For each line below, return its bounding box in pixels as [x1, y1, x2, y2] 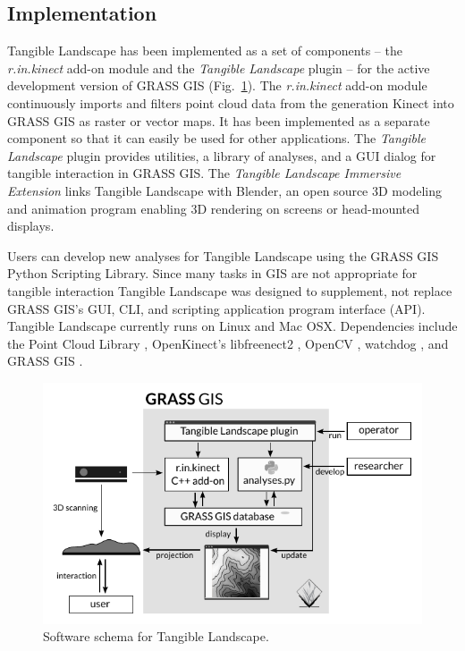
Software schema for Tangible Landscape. [43, 627, 269, 646]
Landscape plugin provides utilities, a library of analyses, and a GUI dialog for [7, 146, 436, 165]
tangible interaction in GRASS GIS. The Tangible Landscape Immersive [7, 164, 402, 182]
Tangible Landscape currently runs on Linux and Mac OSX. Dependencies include [7, 317, 458, 335]
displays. [7, 216, 55, 235]
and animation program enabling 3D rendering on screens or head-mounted [7, 199, 420, 217]
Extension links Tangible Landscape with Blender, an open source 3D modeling [7, 181, 442, 199]
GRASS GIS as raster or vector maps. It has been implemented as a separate [7, 111, 430, 130]
